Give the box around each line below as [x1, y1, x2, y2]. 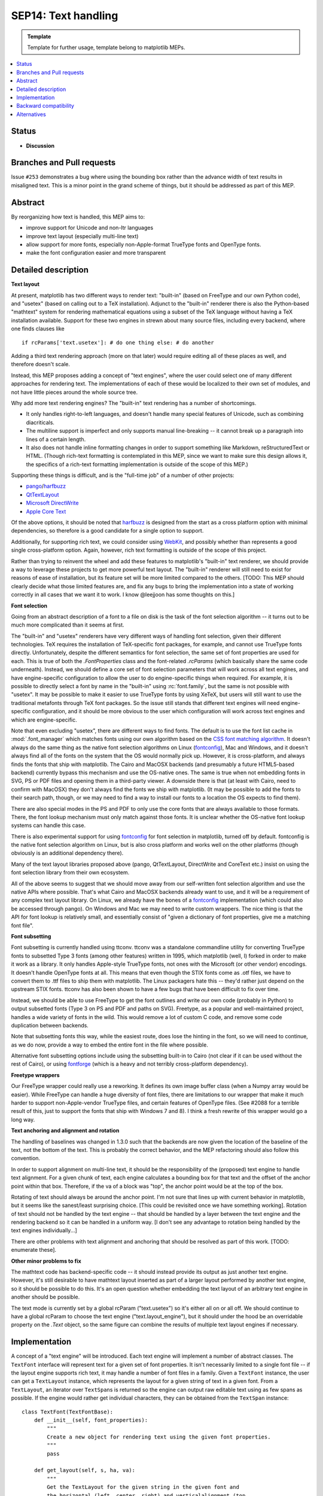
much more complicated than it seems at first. [11, 621, 125, 628]
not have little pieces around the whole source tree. [11, 388, 138, 396]
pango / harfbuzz [26, 482, 66, 490]
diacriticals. [26, 419, 55, 426]
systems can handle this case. [11, 822, 86, 829]
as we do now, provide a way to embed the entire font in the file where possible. [11, 1041, 209, 1048]
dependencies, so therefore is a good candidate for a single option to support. [11, 527, 204, 534]
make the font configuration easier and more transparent [26, 249, 166, 257]
